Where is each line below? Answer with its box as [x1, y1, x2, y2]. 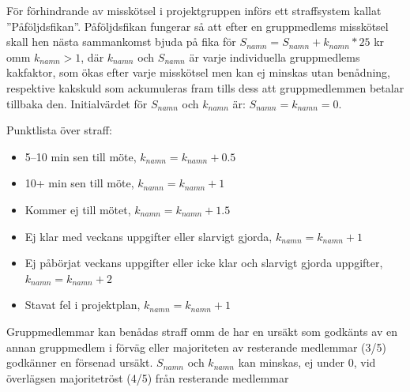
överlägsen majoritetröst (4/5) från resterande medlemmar [6, 369, 289, 386]
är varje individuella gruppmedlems [189, 48, 360, 65]
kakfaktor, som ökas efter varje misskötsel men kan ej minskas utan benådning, [6, 64, 390, 81]
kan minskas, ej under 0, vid [238, 354, 376, 371]
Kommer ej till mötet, [24, 201, 131, 217]
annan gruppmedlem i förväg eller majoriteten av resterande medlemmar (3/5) [6, 338, 387, 355]
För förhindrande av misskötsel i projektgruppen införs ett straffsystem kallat [6, 2, 382, 18]
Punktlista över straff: [6, 122, 112, 138]
